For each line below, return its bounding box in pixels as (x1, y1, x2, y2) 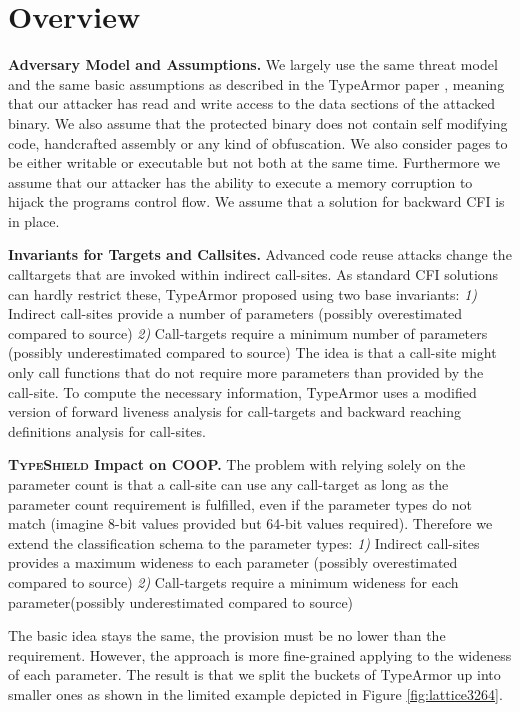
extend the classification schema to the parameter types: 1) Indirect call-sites (8, 532, 480, 553)
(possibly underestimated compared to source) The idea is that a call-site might (8, 342, 497, 363)
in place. (8, 210, 60, 231)
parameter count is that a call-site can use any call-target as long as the (8, 474, 449, 494)
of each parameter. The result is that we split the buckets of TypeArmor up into (8, 664, 501, 685)
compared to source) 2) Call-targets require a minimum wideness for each (8, 571, 459, 592)
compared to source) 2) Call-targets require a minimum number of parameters (8, 322, 488, 343)
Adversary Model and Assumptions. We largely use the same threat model (8, 54, 498, 75)
